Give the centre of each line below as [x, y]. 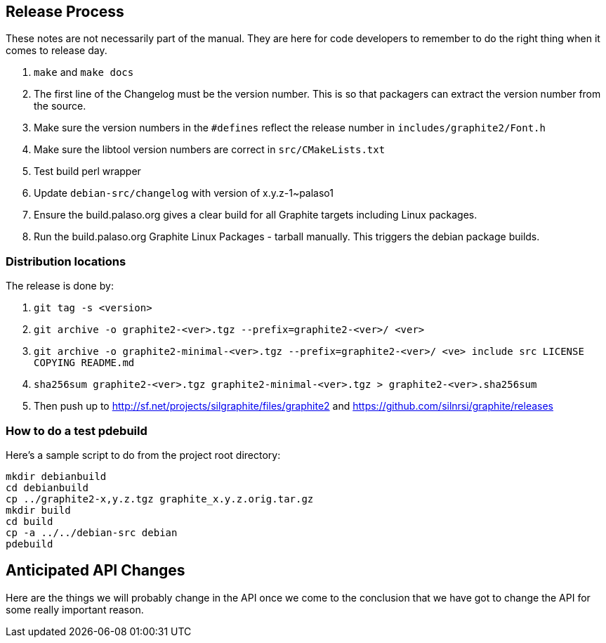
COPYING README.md [84, 363]
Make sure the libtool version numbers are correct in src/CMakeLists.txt [210, 150]
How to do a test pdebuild [77, 430]
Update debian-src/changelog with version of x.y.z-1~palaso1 [184, 193]
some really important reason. [75, 609]
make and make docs [84, 72]
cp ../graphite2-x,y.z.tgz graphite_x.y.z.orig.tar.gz [160, 499]
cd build [29, 521]
